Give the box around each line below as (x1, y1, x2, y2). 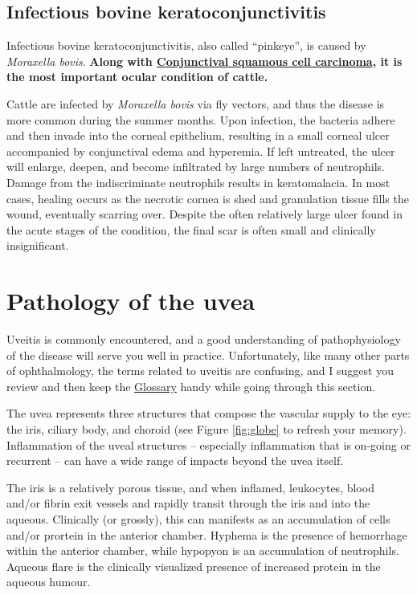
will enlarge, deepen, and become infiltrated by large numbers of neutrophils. (6, 158, 385, 175)
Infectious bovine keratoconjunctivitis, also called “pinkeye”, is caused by (6, 37, 366, 54)
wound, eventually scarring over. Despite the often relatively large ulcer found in (6, 206, 403, 222)
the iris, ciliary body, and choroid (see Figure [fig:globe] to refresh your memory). (6, 421, 407, 438)
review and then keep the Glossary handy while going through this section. (6, 377, 376, 394)
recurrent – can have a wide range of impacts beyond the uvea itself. (6, 452, 344, 469)
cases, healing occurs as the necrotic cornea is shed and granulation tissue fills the (6, 190, 409, 206)
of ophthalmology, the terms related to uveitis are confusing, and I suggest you (6, 362, 394, 379)
